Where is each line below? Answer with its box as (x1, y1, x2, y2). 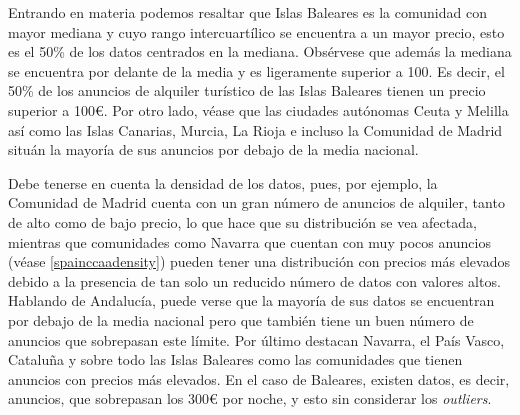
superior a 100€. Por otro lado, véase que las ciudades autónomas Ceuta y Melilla (8, 99, 509, 120)
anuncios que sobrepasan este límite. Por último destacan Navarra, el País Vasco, (8, 329, 505, 350)
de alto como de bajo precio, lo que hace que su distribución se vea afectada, (8, 211, 477, 232)
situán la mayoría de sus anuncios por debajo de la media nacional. (8, 139, 419, 160)
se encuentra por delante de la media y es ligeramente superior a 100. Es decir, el (8, 60, 505, 81)
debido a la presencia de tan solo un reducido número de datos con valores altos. (8, 270, 501, 291)
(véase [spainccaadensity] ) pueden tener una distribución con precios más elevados (8, 251, 510, 272)
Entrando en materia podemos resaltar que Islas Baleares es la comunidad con (8, 2, 487, 22)
